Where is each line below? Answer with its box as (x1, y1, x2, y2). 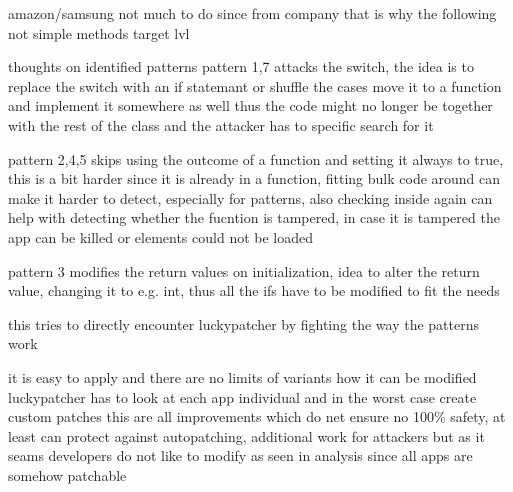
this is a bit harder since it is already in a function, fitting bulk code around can (8, 168, 501, 189)
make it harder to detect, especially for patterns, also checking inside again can (8, 187, 493, 208)
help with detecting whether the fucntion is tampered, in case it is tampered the (8, 207, 500, 228)
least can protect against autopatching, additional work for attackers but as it (8, 425, 485, 446)
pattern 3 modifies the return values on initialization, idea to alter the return (8, 260, 480, 281)
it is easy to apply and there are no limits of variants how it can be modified (8, 366, 477, 387)
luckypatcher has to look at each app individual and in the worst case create (8, 386, 477, 407)
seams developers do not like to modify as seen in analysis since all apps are (8, 445, 473, 466)
